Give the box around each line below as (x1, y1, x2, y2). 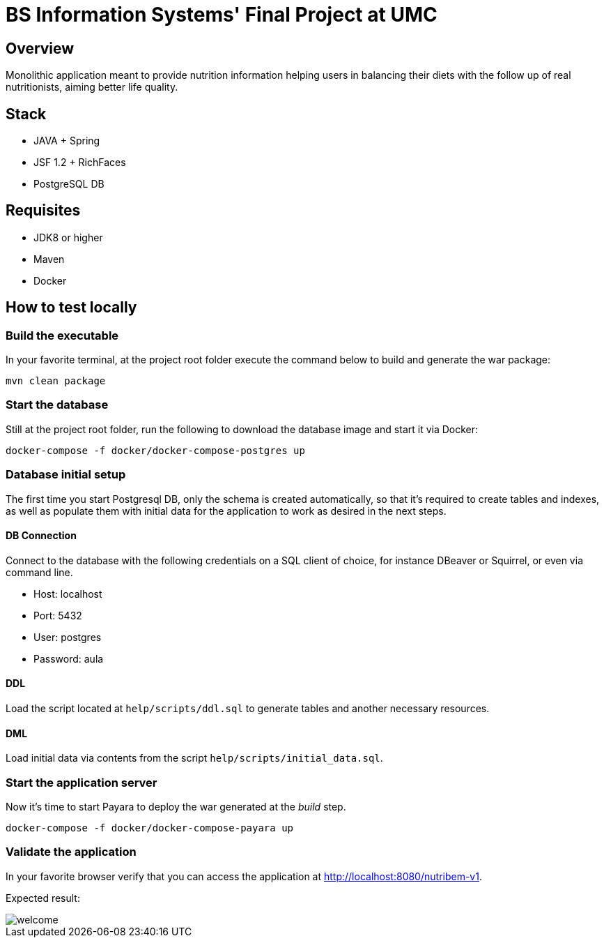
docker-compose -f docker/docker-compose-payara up (6, 822, 294, 833)
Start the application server (6, 775, 157, 790)
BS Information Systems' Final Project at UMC (6, 3, 437, 27)
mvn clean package (6, 375, 106, 387)
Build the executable (6, 328, 119, 342)
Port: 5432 (33, 609, 82, 621)
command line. (6, 566, 73, 578)
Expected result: (6, 891, 80, 904)
